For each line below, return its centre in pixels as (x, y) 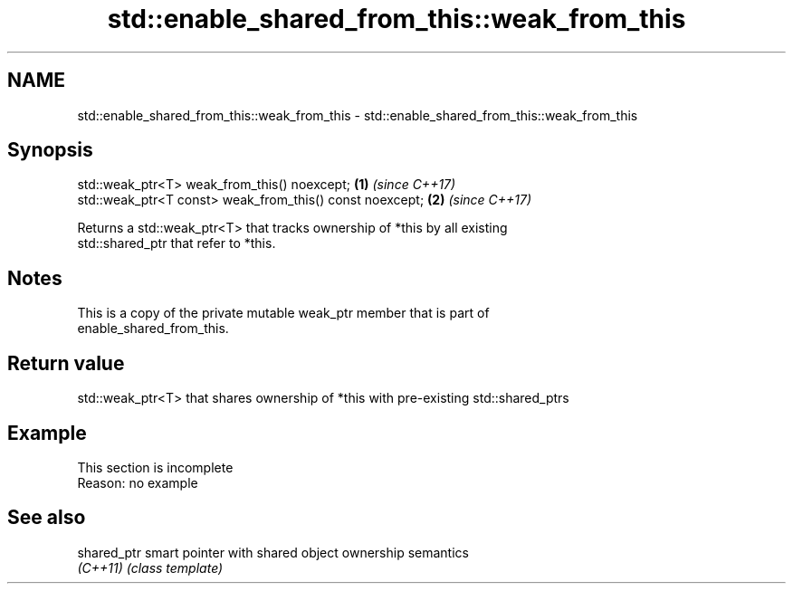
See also (47, 518)
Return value (66, 363)
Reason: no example (138, 482)
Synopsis (50, 150)
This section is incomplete (155, 467)
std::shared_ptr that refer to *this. (177, 243)
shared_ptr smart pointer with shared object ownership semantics (273, 552)
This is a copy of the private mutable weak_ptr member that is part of (283, 313)
